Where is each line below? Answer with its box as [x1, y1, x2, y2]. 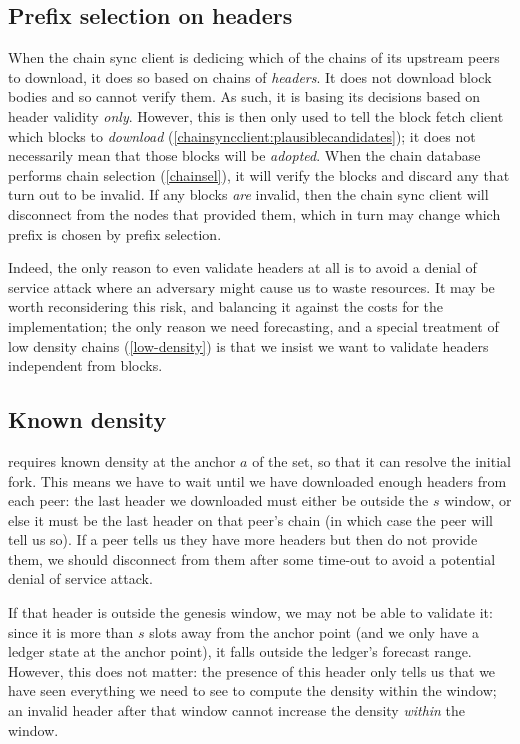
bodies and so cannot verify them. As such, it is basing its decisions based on [8, 86, 481, 107]
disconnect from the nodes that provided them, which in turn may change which [8, 203, 501, 224]
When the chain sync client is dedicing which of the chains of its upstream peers [8, 47, 500, 68]
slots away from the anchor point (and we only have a [149, 621, 479, 642]
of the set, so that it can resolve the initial [252, 450, 511, 471]
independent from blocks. [8, 355, 163, 376]
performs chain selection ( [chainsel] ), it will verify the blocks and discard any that [8, 164, 510, 185]
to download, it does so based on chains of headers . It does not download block [8, 66, 492, 87]
